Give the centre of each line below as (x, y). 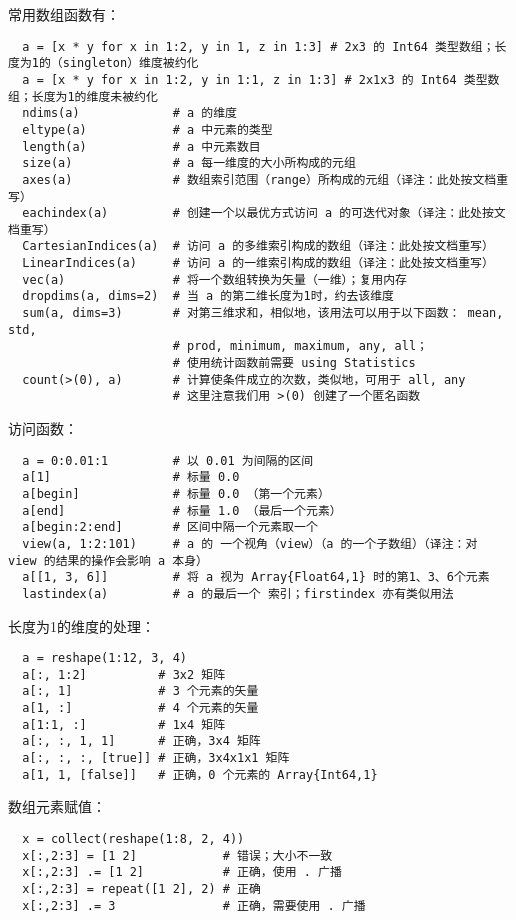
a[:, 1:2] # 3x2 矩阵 (124, 674)
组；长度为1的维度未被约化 (83, 96)
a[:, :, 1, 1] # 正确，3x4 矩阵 (141, 741)
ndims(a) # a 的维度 (129, 113)
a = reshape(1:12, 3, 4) (104, 658)
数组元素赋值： (57, 806)
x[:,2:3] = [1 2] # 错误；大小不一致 (177, 855)
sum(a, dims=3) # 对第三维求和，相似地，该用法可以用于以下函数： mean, (263, 313)
